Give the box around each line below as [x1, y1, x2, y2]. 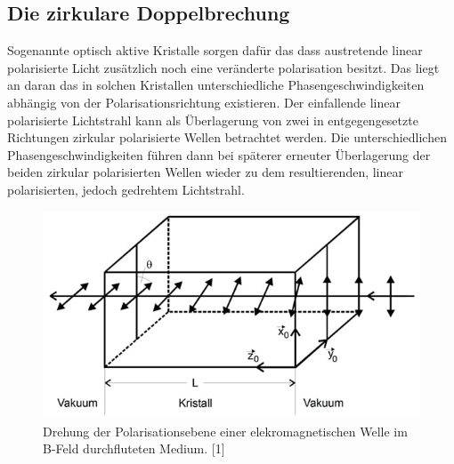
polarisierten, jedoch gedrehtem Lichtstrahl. [7, 180, 245, 198]
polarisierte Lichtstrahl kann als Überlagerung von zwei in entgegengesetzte [7, 110, 418, 129]
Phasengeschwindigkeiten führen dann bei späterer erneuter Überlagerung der [7, 145, 431, 164]
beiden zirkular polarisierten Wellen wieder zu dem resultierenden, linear [7, 163, 404, 181]
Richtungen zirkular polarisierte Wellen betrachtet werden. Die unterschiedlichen [7, 128, 447, 147]
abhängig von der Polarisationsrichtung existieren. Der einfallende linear [7, 92, 401, 111]
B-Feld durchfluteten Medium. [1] [43, 439, 225, 458]
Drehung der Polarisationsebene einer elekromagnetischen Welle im [43, 421, 408, 440]
